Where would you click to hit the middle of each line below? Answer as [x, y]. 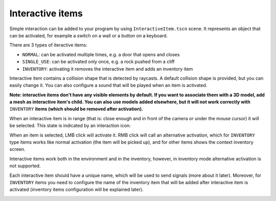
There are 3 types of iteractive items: [48, 45]
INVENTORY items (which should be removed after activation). [76, 109]
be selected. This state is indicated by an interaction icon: [70, 126]
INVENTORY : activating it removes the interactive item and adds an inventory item [108, 69]
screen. [17, 149]
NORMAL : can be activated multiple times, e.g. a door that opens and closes [101, 54]
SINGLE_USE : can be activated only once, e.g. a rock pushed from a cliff [98, 62]
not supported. [25, 166]
